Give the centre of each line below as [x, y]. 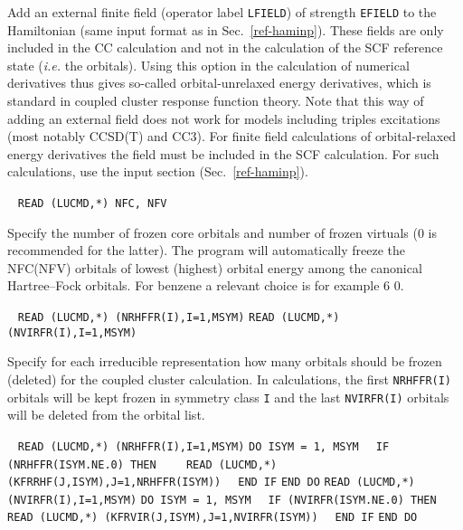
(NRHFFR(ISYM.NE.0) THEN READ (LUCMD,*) [142, 464]
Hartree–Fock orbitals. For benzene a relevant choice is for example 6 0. [206, 285]
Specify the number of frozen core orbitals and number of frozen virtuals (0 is [222, 232]
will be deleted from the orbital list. [106, 415]
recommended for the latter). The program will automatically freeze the [207, 250]
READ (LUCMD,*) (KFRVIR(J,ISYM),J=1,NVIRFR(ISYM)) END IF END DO [213, 518]
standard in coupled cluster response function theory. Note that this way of [216, 101]
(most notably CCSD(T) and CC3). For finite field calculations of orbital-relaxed [232, 136]
